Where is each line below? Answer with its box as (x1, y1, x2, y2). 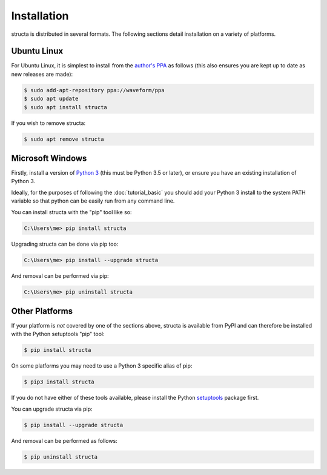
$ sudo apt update (24, 95, 79, 103)
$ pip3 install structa (24, 379, 95, 385)
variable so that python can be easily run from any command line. (11, 197, 175, 204)
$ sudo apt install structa (24, 104, 107, 110)
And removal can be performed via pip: (11, 272, 109, 279)
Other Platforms (11, 306, 73, 316)
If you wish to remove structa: (11, 119, 86, 127)
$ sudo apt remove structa (24, 135, 104, 143)
